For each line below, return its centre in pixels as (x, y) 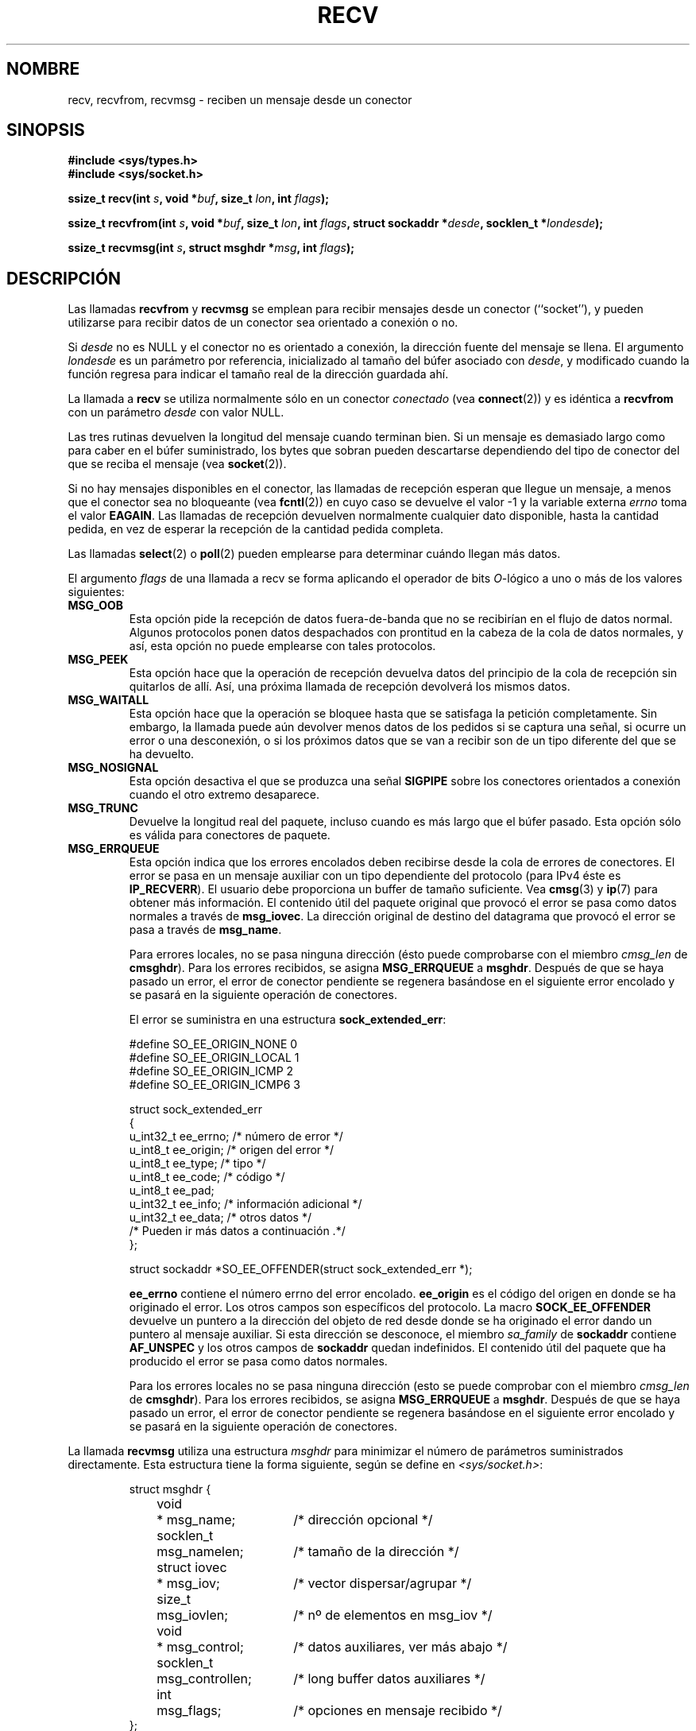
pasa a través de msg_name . (205, 930)
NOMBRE (43, 69)
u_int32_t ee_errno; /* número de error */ (236, 1137)
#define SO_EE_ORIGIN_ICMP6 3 (215, 1085)
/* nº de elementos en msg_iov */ (393, 1615)
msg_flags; (189, 1711)
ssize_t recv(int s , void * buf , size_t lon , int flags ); (199, 199)
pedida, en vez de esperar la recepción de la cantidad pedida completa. (255, 529)
